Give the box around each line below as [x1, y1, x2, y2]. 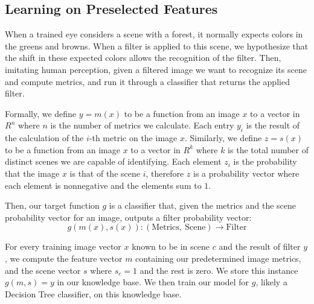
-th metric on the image [89, 131, 178, 144]
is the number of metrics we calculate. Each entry [50, 119, 234, 131]
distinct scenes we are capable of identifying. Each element [5, 155, 222, 168]
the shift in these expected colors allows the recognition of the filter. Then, [5, 51, 281, 64]
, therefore [146, 166, 184, 179]
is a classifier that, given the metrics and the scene [109, 199, 296, 212]
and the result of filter [219, 240, 301, 253]
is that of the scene [69, 166, 140, 179]
